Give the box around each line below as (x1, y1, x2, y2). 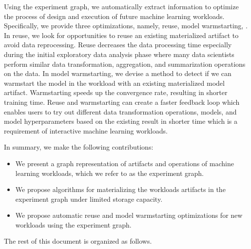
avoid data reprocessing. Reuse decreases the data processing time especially (4, 39, 232, 50)
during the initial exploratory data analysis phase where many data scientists (4, 49, 234, 59)
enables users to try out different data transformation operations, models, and (4, 106, 237, 116)
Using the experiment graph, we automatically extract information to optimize (4, 1, 239, 11)
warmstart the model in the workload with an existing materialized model (4, 77, 225, 88)
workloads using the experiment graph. (15, 219, 132, 230)
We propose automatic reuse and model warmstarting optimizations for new (15, 210, 243, 220)
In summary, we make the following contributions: (4, 142, 154, 152)
